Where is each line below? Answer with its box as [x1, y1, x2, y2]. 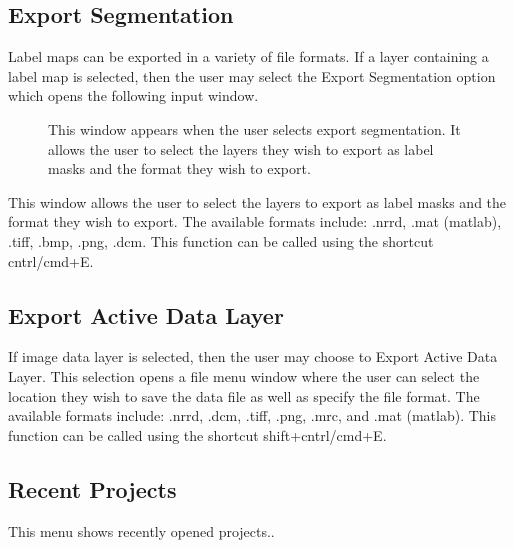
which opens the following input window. [8, 85, 259, 106]
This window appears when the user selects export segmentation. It [48, 118, 461, 139]
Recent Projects [8, 473, 177, 504]
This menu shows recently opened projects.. [8, 520, 275, 541]
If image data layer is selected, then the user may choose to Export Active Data [8, 346, 498, 367]
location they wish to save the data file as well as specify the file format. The [8, 385, 480, 406]
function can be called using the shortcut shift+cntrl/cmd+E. [8, 424, 387, 445]
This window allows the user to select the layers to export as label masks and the [8, 191, 507, 212]
